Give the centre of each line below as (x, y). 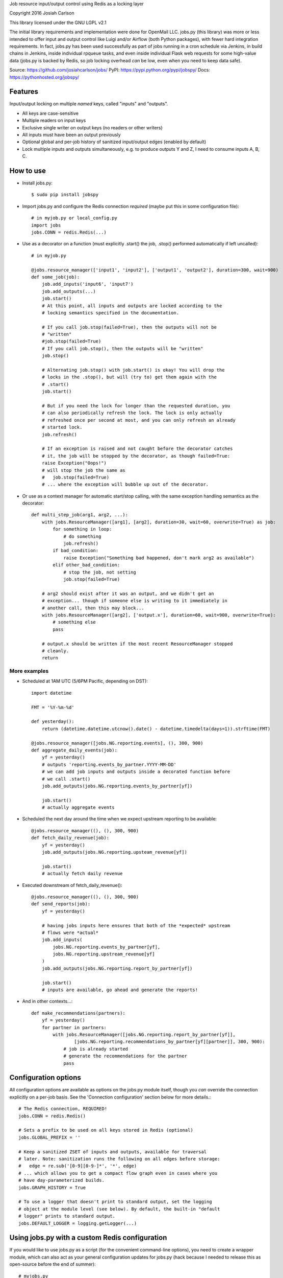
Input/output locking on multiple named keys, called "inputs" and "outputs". (89, 104)
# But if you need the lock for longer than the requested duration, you (136, 406)
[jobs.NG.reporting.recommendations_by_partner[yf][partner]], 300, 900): (170, 1042)
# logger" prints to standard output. (67, 1216)
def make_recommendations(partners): (79, 1013)
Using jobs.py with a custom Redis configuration (88, 1238)
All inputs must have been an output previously (71, 134)
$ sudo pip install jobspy (65, 195)
